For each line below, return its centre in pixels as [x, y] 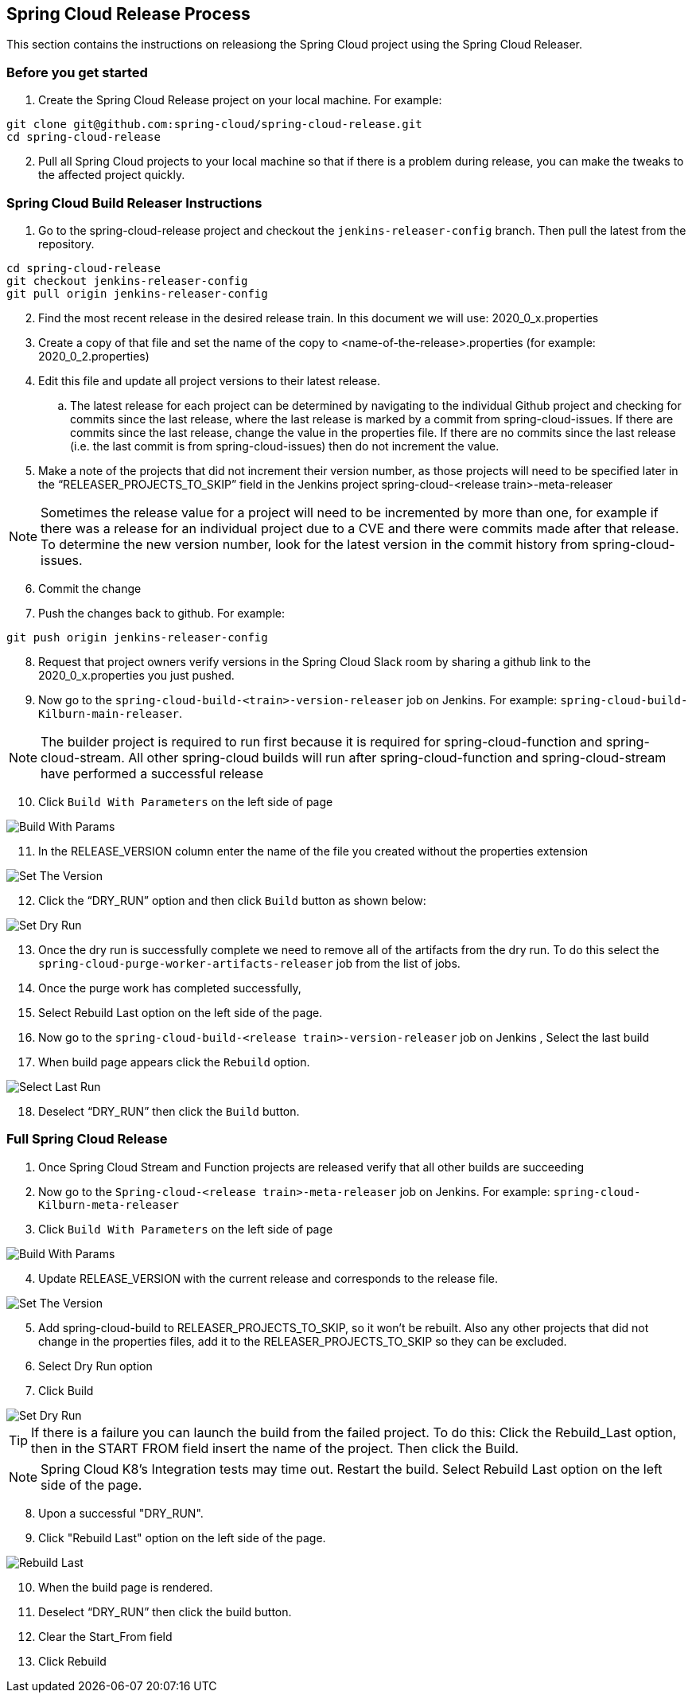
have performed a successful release [152, 773]
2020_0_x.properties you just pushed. [136, 675]
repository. [66, 244]
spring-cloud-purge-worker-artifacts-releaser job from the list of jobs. [249, 963]
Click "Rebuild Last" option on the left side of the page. [182, 1537]
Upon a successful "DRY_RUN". [121, 1513]
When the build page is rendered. [126, 1587]
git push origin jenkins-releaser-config [137, 637]
